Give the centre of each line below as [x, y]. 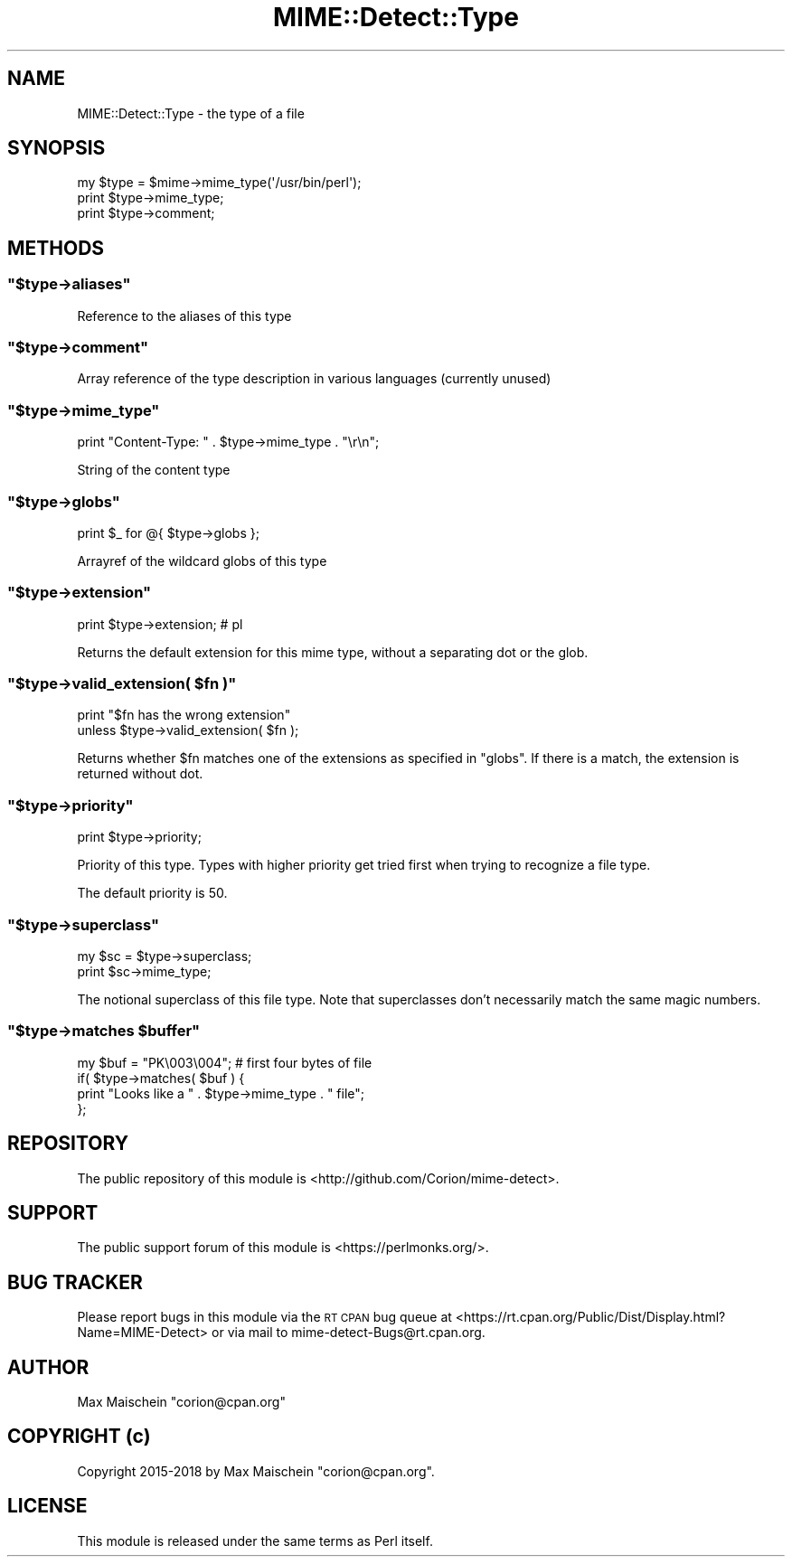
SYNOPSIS [57, 148]
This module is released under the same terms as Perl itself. [255, 1540]
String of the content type [154, 470]
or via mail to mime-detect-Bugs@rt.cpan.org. [349, 1333]
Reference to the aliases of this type [184, 316]
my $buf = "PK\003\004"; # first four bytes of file [225, 1062]
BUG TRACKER [75, 1282]
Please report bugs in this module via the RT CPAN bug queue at [264, 1317]
